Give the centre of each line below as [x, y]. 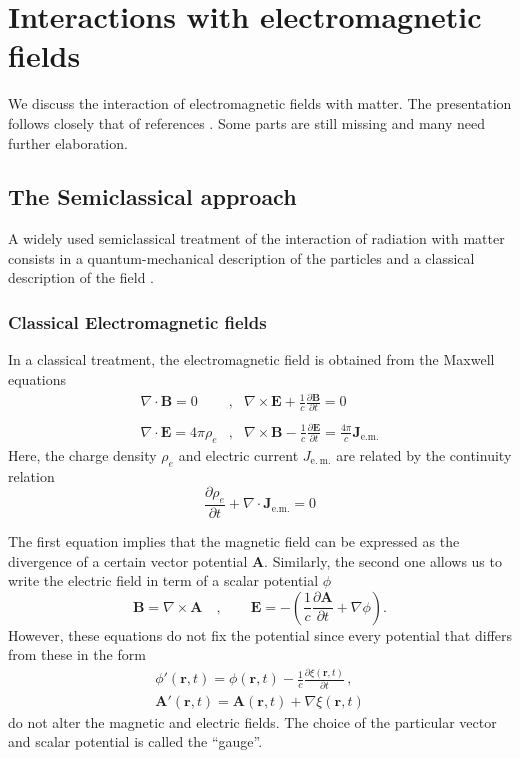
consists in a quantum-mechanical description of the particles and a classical [241, 257]
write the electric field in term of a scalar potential [163, 580]
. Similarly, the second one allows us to [383, 560]
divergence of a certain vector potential [128, 560]
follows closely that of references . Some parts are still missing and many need [247, 122]
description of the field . [81, 277]
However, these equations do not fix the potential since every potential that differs [260, 634]
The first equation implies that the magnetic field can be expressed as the [234, 540]
